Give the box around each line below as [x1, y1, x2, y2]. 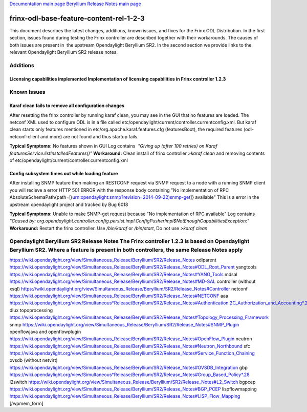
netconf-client [9, 133, 39, 139]
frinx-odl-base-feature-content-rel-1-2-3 [9, 14, 145, 23]
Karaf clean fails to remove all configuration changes [9, 102, 125, 109]
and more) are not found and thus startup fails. [40, 133, 139, 139]
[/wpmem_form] [9, 400, 43, 406]
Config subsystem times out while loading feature [9, 170, 118, 176]
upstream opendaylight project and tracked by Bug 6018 [9, 201, 128, 208]
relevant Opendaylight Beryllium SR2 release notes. [9, 49, 118, 55]
